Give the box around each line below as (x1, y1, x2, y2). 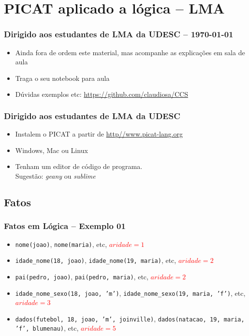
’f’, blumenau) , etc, (15, 323, 79, 333)
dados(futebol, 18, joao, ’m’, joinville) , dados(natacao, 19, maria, (15, 313, 245, 323)
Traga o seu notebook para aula (15, 73, 110, 83)
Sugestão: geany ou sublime (15, 170, 96, 181)
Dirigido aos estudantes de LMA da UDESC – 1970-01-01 (4, 28, 234, 40)
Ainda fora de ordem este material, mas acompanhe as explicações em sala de (15, 47, 245, 57)
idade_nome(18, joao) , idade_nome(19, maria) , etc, (15, 255, 176, 265)
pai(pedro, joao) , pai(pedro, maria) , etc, (15, 271, 148, 281)
